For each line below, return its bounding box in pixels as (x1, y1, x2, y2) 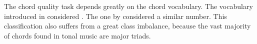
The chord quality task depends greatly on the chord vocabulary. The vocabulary (4, 1, 253, 11)
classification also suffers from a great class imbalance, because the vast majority (4, 20, 251, 31)
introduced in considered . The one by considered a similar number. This (4, 10, 227, 21)
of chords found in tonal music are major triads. (4, 30, 151, 40)
